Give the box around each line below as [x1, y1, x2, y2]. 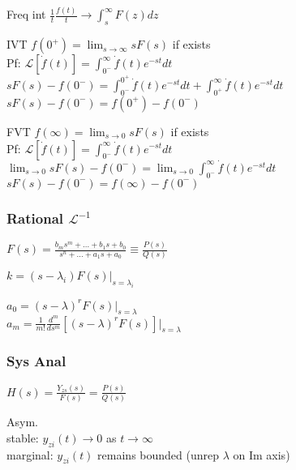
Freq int [6, 6, 46, 23]
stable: [6, 429, 39, 446]
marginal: [6, 446, 54, 463]
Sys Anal [6, 351, 66, 371]
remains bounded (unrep [97, 446, 219, 463]
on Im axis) [233, 446, 290, 463]
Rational [6, 207, 64, 228]
